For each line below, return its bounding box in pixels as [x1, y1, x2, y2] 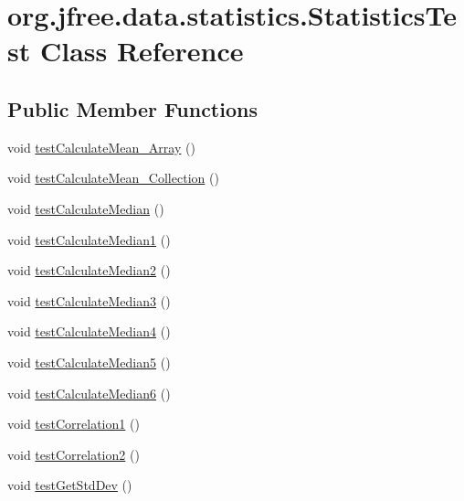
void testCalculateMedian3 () [7, 291, 171, 310]
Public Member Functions [7, 94, 258, 123]
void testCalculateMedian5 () [7, 352, 171, 371]
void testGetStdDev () [7, 475, 132, 495]
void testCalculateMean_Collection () [7, 168, 219, 187]
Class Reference [39, 32, 244, 69]
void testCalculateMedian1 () [7, 229, 171, 249]
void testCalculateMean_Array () [7, 137, 195, 156]
